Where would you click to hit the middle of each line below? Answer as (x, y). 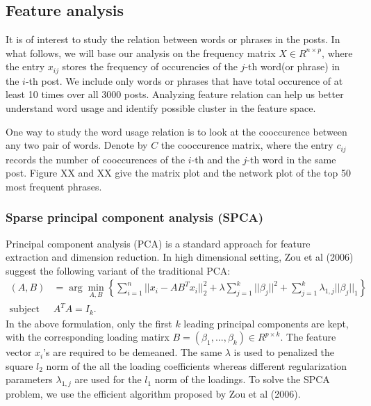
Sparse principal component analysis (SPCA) (135, 217)
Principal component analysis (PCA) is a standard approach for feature (158, 243)
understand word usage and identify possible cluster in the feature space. (161, 108)
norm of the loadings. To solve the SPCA (242, 379)
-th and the (215, 159)
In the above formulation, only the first (89, 323)
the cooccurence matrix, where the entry (247, 145)
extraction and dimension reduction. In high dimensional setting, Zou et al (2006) (180, 257)
